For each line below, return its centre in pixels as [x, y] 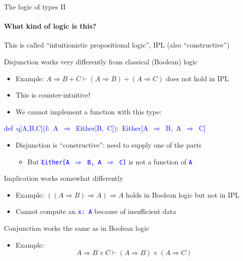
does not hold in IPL [198, 78]
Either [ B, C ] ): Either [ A [112, 128]
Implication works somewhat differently [64, 178]
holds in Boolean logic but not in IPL [182, 194]
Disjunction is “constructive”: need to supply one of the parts [109, 144]
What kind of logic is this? [50, 26]
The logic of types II [35, 6]
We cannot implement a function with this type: [89, 111]
